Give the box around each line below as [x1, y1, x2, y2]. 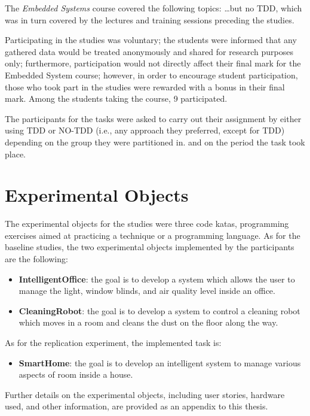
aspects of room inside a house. [19, 368, 133, 381]
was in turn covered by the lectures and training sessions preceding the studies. [5, 13, 294, 26]
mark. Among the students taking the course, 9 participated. [5, 92, 228, 105]
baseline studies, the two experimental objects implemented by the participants [5, 241, 294, 253]
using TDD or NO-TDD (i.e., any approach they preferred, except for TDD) [5, 124, 285, 136]
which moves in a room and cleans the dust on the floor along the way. [19, 316, 278, 329]
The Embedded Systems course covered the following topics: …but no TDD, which [5, 2, 302, 14]
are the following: [5, 253, 68, 265]
